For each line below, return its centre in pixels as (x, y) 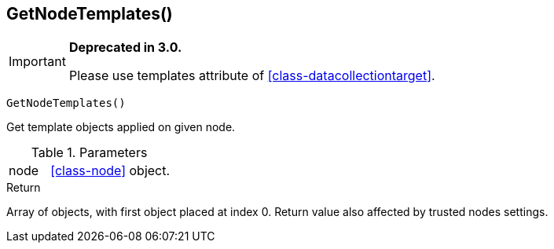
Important (37, 62)
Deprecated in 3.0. (125, 48)
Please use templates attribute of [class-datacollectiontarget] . (252, 76)
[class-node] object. (110, 171)
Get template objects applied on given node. (121, 127)
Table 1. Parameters (89, 153)
